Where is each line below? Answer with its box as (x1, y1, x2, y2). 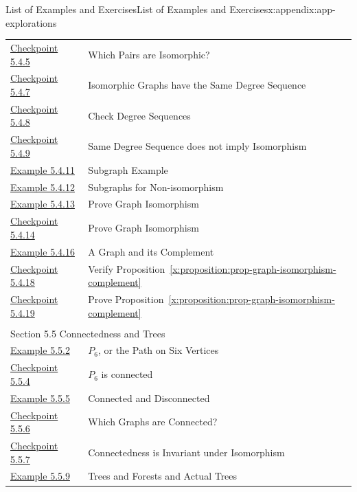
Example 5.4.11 (10, 162, 75, 177)
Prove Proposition (88, 291, 164, 306)
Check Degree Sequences (88, 108, 191, 122)
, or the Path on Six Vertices (97, 343, 219, 357)
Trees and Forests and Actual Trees (88, 469, 238, 483)
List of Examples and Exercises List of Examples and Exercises (5, 2, 268, 16)
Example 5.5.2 (10, 343, 70, 357)
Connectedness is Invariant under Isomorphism (88, 445, 285, 459)
